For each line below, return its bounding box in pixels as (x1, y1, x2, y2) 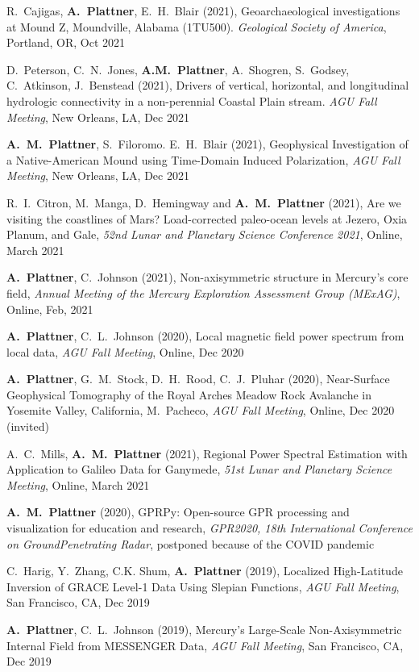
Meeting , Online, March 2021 (6, 476, 150, 493)
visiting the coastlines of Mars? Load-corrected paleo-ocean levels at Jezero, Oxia (6, 210, 408, 227)
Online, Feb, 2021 (6, 300, 93, 317)
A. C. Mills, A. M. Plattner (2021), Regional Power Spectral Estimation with (6, 445, 408, 461)
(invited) (6, 418, 49, 435)
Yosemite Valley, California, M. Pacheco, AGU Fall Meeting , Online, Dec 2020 (6, 402, 395, 419)
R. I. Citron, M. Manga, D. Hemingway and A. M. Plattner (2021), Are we (6, 194, 401, 211)
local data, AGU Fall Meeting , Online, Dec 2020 (6, 343, 244, 360)
